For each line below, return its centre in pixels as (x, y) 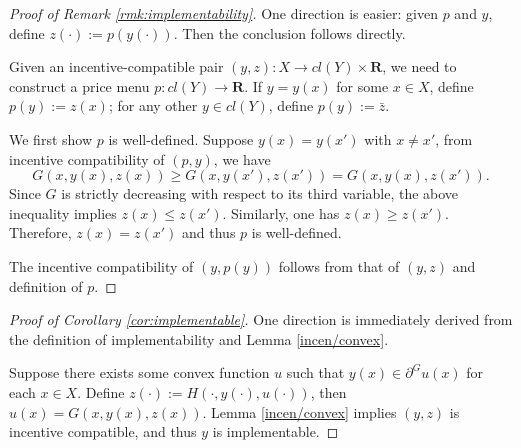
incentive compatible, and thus (103, 431)
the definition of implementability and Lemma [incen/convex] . (199, 338)
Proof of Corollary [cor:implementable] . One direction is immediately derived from (261, 319)
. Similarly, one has (281, 212)
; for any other (153, 105)
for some (362, 85)
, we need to (419, 66)
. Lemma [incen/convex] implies (299, 411)
